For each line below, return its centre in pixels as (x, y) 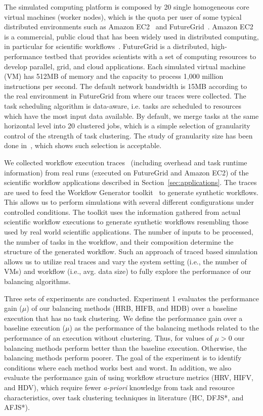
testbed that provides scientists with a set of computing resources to (150, 56)
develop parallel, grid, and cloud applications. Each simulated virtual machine (125, 66)
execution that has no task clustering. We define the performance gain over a (123, 318)
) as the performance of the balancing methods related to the (164, 328)
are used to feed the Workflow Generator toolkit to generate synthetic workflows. (131, 192)
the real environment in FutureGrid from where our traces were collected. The (125, 96)
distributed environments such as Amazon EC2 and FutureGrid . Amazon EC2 (129, 27)
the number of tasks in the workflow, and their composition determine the (119, 241)
